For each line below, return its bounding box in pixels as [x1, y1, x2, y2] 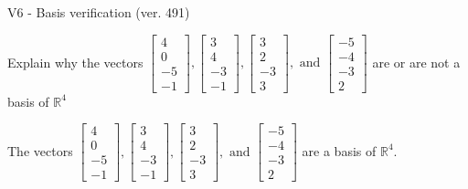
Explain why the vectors [7, 52, 144, 71]
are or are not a [372, 52, 461, 71]
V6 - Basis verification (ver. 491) [7, 3, 190, 21]
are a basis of [302, 141, 377, 160]
